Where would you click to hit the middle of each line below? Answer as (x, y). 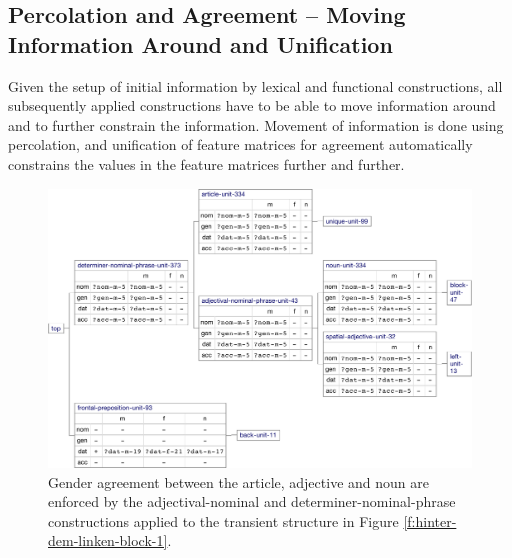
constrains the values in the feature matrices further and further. (206, 163)
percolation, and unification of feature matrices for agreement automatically (240, 144)
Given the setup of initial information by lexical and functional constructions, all (255, 85)
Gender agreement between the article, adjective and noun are (238, 481)
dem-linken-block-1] (108, 540)
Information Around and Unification (200, 43)
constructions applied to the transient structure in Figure (223, 520)
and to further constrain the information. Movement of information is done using (256, 124)
